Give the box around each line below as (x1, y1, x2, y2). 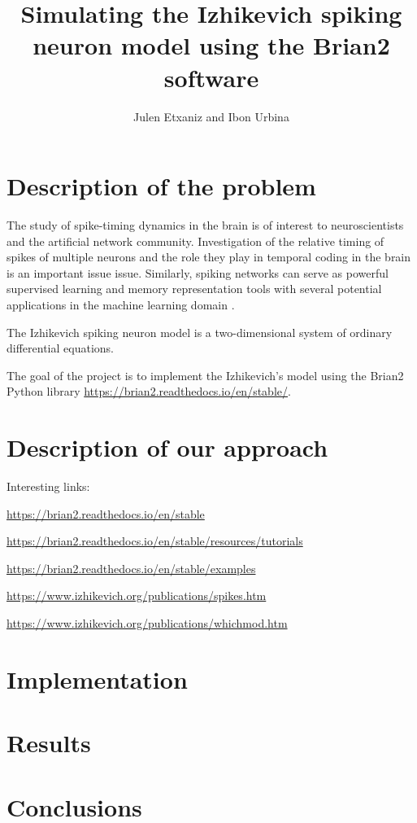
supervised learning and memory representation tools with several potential (7, 280, 382, 297)
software (163, 60, 259, 94)
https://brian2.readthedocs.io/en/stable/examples (7, 559, 256, 576)
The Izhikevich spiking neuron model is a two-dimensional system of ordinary (7, 323, 393, 340)
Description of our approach (7, 431, 328, 464)
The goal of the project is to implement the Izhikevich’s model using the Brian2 (7, 366, 404, 383)
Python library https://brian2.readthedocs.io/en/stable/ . (7, 383, 291, 400)
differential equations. (7, 339, 114, 357)
